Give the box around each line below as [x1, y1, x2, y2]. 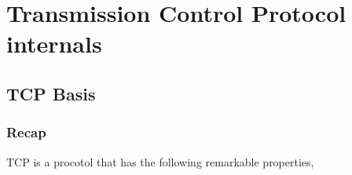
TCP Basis [6, 81, 96, 105]
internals [6, 27, 102, 60]
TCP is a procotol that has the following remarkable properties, [6, 153, 314, 170]
